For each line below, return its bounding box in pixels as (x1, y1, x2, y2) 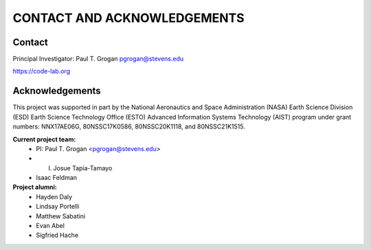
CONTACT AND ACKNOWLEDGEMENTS (12, 10, 245, 25)
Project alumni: (12, 183, 58, 192)
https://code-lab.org (12, 67, 70, 76)
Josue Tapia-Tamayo (53, 163, 113, 172)
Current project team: (12, 135, 76, 144)
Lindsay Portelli (36, 203, 80, 211)
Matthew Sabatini (36, 212, 86, 220)
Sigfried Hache (36, 231, 79, 240)
